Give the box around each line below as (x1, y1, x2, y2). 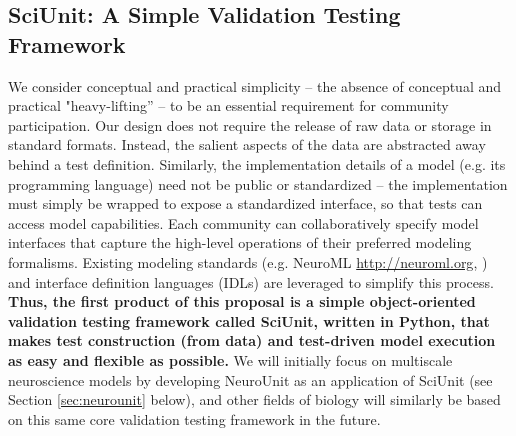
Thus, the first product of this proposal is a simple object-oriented (8, 291, 476, 312)
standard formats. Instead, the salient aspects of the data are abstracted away (8, 134, 486, 155)
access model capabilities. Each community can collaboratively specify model (8, 212, 479, 233)
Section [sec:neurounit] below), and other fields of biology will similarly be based (8, 389, 501, 410)
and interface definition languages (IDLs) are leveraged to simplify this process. (8, 271, 494, 292)
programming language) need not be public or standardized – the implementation (8, 173, 508, 194)
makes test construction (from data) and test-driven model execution (8, 330, 496, 351)
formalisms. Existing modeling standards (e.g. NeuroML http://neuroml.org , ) (8, 251, 488, 272)
